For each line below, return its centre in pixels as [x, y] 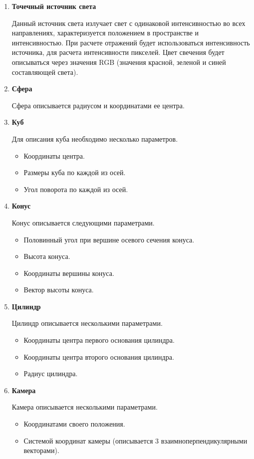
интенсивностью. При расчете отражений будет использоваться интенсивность [131, 42]
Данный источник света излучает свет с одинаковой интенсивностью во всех [128, 23]
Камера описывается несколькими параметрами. [85, 407]
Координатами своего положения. [74, 424]
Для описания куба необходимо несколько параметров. [95, 138]
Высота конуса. [47, 256]
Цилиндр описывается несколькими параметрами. [87, 323]
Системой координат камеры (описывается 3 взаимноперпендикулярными [135, 440]
